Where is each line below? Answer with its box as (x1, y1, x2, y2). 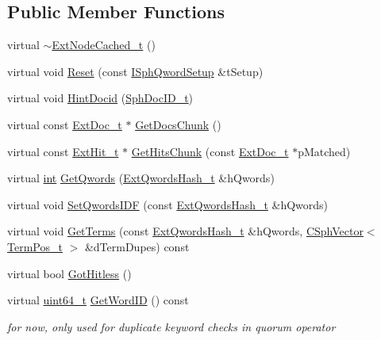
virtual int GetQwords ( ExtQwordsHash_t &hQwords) (7, 170, 275, 186)
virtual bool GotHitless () (7, 265, 132, 281)
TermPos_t (7, 238, 63, 254)
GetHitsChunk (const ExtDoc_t (131, 143, 289, 159)
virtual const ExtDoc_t (7, 116, 122, 132)
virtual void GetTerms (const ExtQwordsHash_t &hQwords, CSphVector (7, 223, 364, 239)
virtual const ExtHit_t (7, 143, 119, 159)
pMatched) (298, 143, 351, 159)
